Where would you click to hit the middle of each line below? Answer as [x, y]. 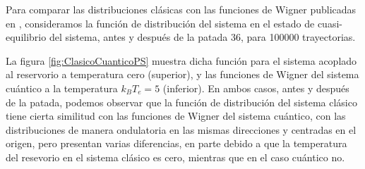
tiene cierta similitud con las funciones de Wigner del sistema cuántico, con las [176, 116]
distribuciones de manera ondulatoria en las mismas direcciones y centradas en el [181, 129]
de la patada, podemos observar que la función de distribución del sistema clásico [181, 102]
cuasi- [330, 23]
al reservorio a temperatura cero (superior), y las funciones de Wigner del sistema [182, 74]
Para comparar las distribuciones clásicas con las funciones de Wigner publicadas [181, 9]
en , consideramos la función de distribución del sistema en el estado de [160, 23]
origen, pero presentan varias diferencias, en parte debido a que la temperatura [176, 143]
